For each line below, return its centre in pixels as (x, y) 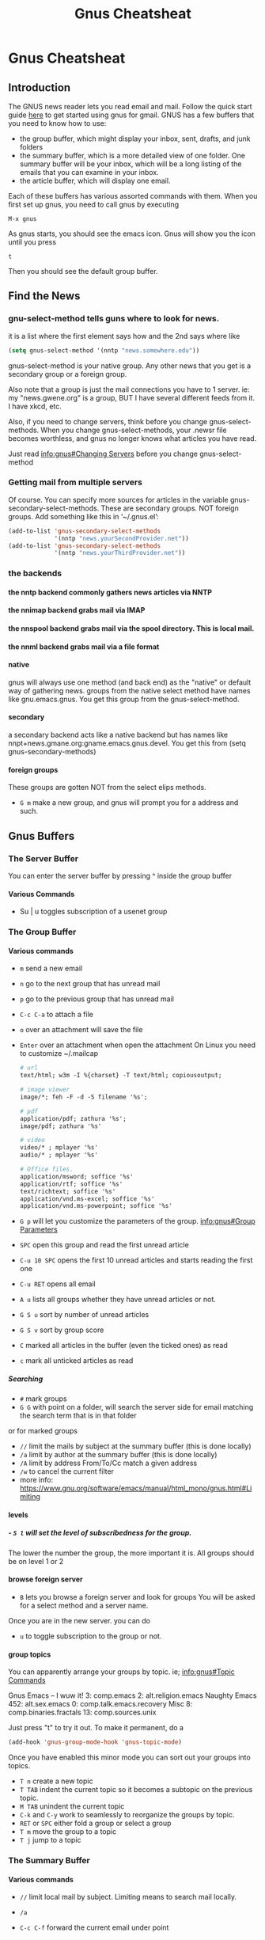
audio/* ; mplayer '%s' (59, 1155)
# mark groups (43, 1399)
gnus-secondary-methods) (52, 752)
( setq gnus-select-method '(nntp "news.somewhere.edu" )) (104, 350)
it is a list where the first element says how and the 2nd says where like (124, 336)
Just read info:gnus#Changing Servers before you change (103, 454)
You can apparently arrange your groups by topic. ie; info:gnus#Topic (121, 1672)
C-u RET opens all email (58, 1284)
